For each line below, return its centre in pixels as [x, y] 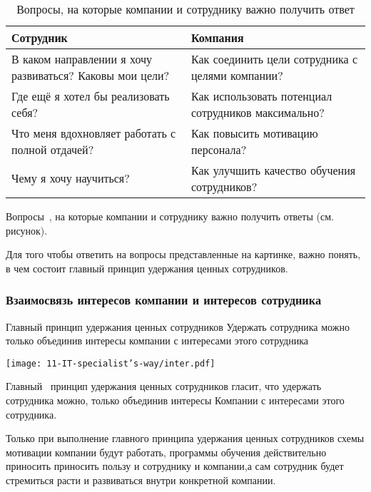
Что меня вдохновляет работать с [94, 133]
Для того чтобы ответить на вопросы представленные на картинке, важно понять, [183, 254]
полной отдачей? [53, 149]
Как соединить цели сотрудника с [275, 58]
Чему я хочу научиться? [71, 178]
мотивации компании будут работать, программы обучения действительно [166, 452]
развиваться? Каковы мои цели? [91, 75]
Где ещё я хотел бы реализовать [91, 96]
